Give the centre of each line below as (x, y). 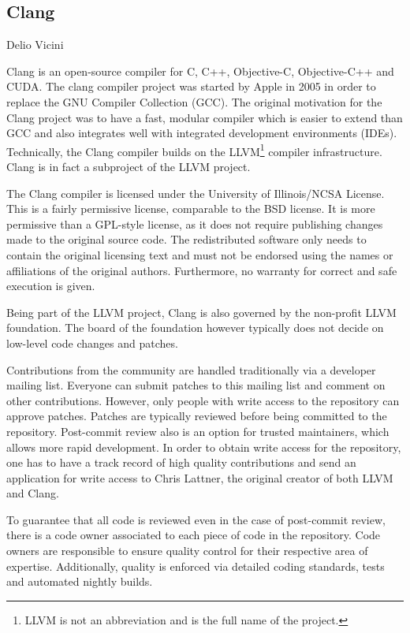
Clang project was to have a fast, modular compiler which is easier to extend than (205, 117)
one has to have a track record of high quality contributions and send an (181, 462)
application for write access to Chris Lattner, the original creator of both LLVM (200, 477)
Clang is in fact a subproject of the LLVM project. (129, 167)
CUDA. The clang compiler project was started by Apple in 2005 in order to (191, 86)
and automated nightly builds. (80, 581)
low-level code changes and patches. (92, 343)
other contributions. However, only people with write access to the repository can (203, 400)
